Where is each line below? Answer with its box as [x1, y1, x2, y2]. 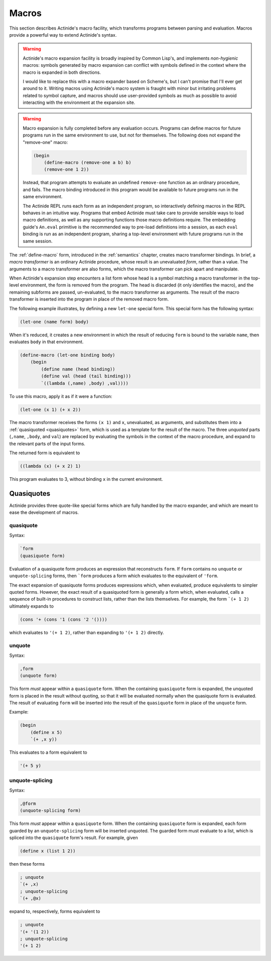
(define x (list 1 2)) [20, 848, 76, 854]
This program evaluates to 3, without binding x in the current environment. [9, 476, 163, 482]
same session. [23, 238, 53, 244]
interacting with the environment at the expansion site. [23, 99, 135, 105]
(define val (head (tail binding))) [41, 373, 131, 379]
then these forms [9, 861, 45, 867]
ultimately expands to [9, 603, 54, 609]
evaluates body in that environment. [9, 339, 84, 345]
